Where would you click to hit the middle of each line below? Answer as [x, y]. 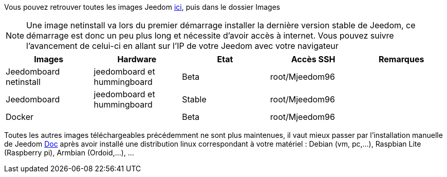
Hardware [137, 59]
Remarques [401, 59]
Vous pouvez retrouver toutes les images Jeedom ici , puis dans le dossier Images [142, 7]
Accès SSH [313, 59]
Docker [20, 117]
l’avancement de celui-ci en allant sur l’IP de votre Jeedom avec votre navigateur [182, 46]
